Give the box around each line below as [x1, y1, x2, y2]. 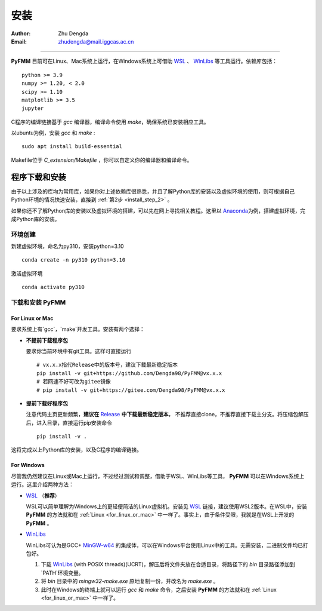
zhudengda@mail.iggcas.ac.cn [58, 38, 134, 45]
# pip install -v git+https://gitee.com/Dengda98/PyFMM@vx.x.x [36, 386, 225, 394]
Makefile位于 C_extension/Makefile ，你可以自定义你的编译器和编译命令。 [11, 156, 193, 164]
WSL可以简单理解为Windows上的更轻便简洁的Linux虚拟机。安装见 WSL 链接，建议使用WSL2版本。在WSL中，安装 [26, 503, 307, 510]
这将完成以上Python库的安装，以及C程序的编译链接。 [11, 446, 143, 453]
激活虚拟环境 [11, 269, 43, 277]
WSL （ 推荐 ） [26, 492, 60, 499]
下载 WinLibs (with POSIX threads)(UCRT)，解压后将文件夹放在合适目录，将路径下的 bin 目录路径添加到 [41, 561, 295, 568]
